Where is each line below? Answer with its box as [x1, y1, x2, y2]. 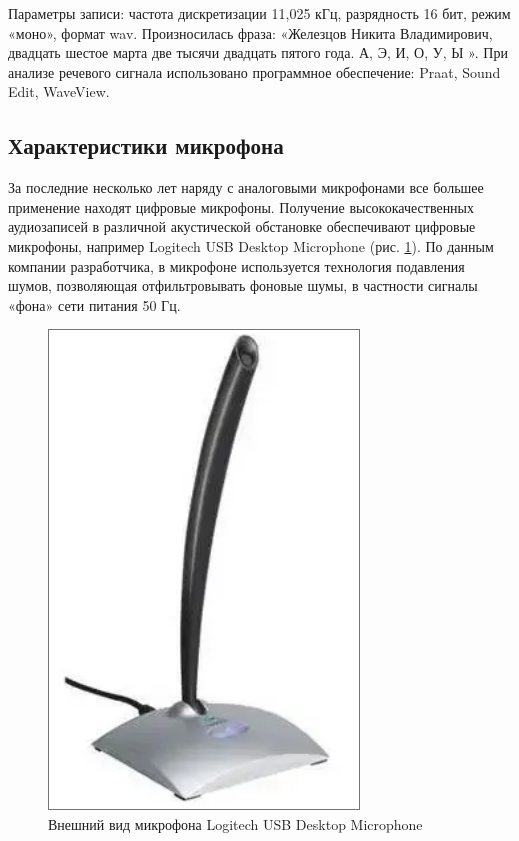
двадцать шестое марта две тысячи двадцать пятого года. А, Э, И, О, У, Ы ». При [8, 42, 508, 63]
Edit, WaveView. [8, 81, 110, 102]
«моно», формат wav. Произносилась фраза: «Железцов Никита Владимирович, [8, 22, 493, 43]
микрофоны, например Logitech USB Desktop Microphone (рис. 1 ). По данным [8, 235, 494, 256]
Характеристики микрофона [8, 130, 284, 161]
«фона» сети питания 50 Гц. [8, 294, 181, 315]
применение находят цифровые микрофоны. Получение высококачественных [8, 196, 475, 217]
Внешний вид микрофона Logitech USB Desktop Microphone [48, 813, 423, 834]
